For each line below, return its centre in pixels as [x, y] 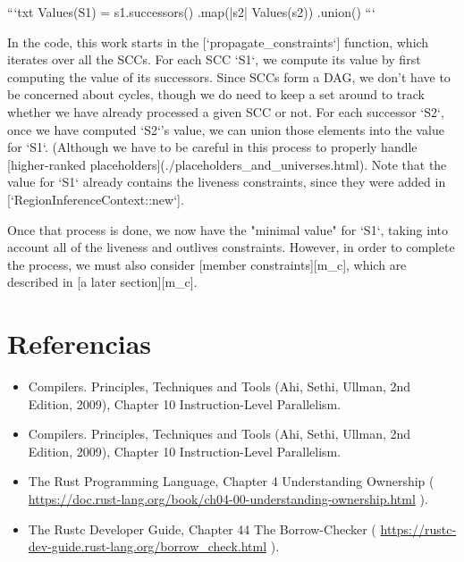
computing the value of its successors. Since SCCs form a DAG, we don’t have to [229, 76]
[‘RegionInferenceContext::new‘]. [96, 199]
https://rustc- [418, 528]
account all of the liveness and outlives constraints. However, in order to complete [231, 247]
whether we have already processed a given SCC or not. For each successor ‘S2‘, [226, 111]
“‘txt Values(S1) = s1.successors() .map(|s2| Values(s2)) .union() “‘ [191, 12]
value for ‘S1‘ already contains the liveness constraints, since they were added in [227, 182]
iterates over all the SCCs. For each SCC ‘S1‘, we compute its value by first [214, 59]
